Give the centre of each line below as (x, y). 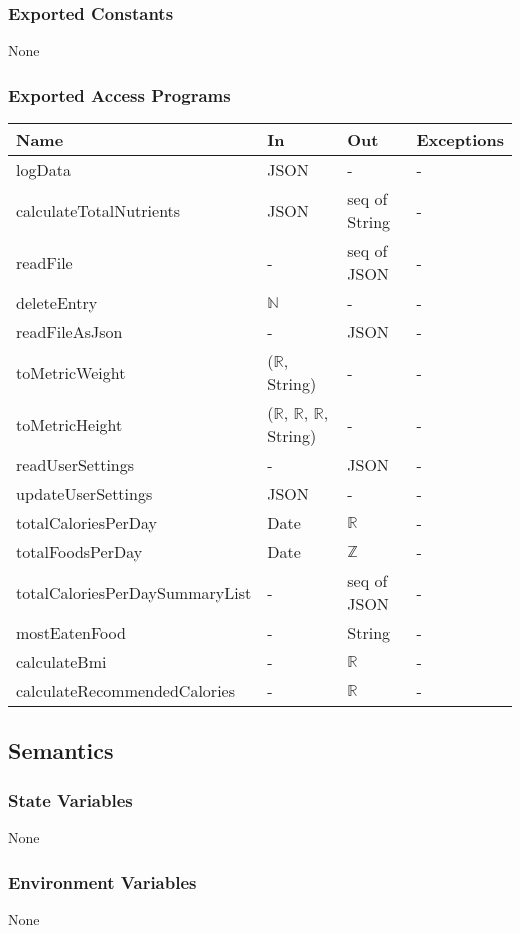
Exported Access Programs (119, 94)
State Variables (70, 799)
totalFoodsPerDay (79, 552)
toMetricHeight (69, 424)
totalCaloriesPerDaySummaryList (134, 592)
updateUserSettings (84, 494)
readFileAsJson (69, 332)
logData (43, 170)
